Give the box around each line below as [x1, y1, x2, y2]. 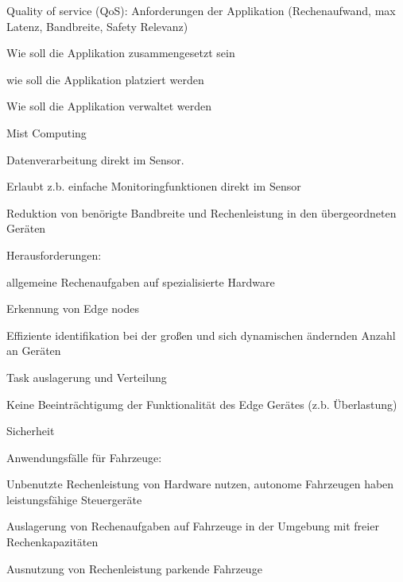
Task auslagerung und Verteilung [6, 368, 167, 385]
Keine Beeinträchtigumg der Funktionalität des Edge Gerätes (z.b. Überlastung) [6, 395, 397, 412]
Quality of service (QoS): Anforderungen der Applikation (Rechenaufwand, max [6, 2, 396, 18]
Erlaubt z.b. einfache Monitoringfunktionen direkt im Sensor [6, 178, 301, 195]
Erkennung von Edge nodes [6, 300, 139, 317]
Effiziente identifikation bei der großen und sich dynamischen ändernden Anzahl [6, 326, 396, 343]
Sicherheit [6, 422, 55, 439]
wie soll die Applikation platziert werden [6, 71, 204, 87]
